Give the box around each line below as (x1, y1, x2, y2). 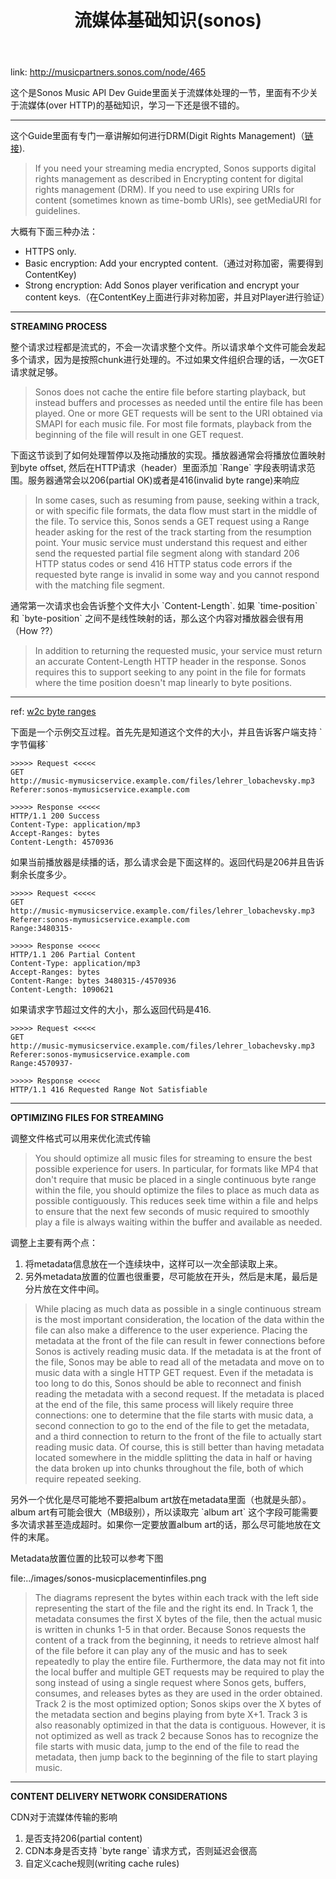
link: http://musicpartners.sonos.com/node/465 (10, 66, 206, 78)
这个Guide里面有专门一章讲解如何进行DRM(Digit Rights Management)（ (10, 130, 305, 142)
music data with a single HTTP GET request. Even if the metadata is (34, 1367, 314, 1379)
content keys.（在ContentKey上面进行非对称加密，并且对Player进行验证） (24, 291, 330, 303)
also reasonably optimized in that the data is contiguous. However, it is (34, 1719, 326, 1731)
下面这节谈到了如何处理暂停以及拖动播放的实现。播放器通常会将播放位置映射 (10, 449, 326, 461)
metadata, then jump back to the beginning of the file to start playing (34, 1751, 318, 1763)
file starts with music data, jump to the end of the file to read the (34, 1741, 300, 1753)
